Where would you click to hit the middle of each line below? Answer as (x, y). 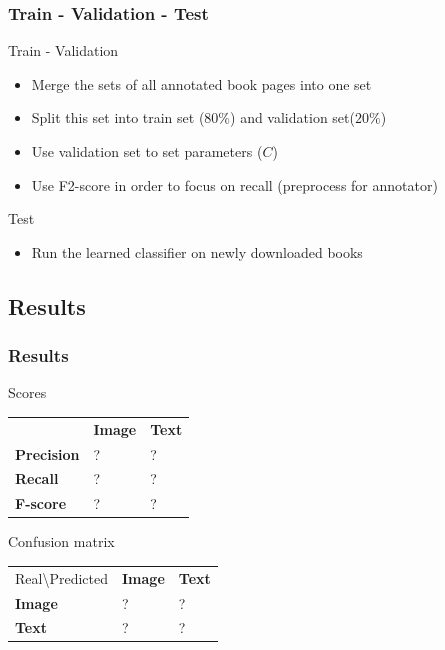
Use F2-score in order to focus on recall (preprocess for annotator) (234, 184)
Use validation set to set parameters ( (147, 151)
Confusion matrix (61, 541)
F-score (41, 503)
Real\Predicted (61, 577)
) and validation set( (292, 117)
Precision (47, 453)
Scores (27, 392)
